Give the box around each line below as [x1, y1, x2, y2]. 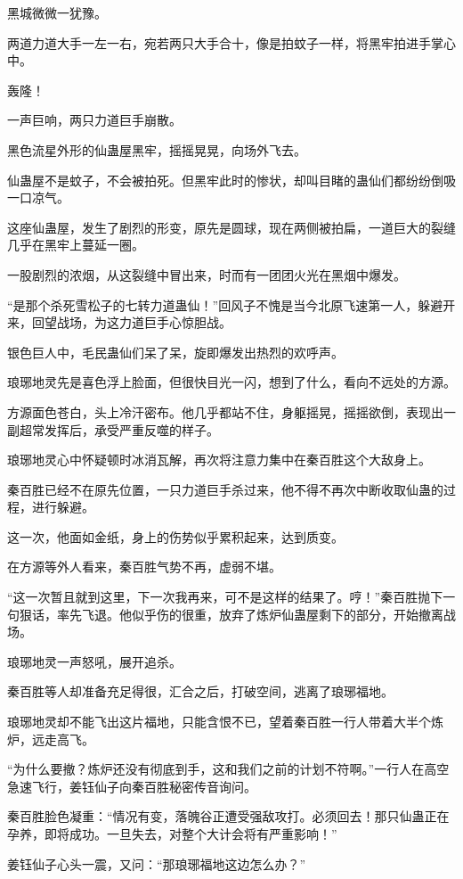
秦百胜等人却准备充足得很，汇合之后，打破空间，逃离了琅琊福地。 [7, 682, 394, 701]
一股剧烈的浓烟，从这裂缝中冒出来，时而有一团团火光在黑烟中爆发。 [7, 265, 406, 283]
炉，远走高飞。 [7, 729, 94, 748]
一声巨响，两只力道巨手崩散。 [7, 111, 182, 129]
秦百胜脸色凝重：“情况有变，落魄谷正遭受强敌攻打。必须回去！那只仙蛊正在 [7, 807, 450, 826]
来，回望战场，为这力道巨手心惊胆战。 [7, 313, 231, 332]
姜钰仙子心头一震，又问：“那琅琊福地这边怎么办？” [7, 854, 306, 873]
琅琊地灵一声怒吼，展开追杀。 [7, 652, 182, 670]
